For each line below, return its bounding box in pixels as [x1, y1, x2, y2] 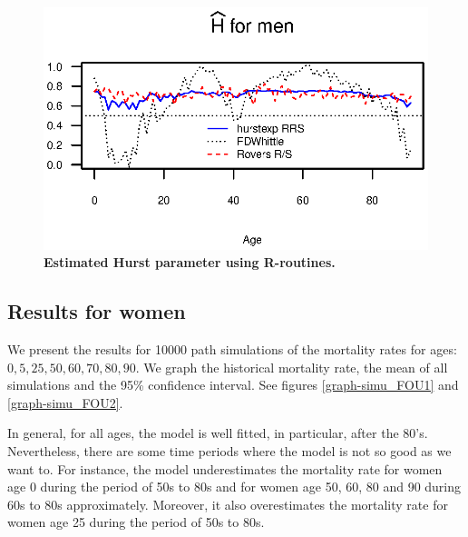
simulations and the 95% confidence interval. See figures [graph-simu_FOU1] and [7, 375, 459, 394]
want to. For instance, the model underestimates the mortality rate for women [7, 459, 443, 478]
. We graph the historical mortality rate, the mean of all [135, 357, 448, 376]
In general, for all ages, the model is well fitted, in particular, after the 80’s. [7, 423, 428, 443]
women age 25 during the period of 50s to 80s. [7, 512, 265, 532]
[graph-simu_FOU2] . [7, 393, 123, 412]
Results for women [7, 297, 186, 325]
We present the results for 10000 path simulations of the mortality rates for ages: [7, 340, 457, 358]
